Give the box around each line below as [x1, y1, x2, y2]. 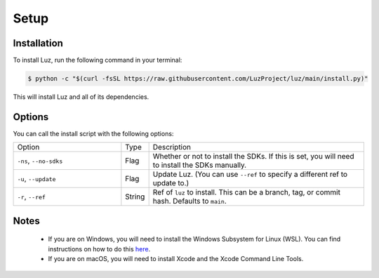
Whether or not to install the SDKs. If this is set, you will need [152, 152, 354, 161]
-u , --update [17, 174, 56, 184]
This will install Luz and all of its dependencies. [13, 93, 149, 101]
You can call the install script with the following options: [13, 129, 174, 138]
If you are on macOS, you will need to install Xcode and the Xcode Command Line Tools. [48, 255, 304, 263]
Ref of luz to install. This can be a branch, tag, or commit [152, 187, 340, 197]
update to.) [152, 178, 189, 188]
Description [152, 143, 192, 152]
